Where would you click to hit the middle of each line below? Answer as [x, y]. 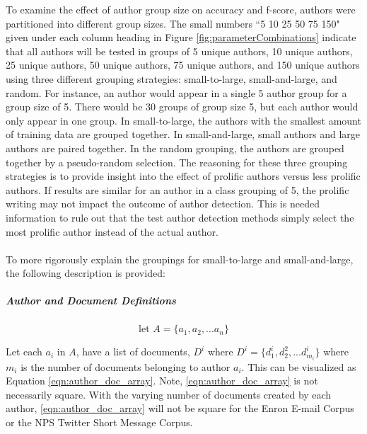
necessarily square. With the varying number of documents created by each [169, 394]
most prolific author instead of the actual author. [112, 231]
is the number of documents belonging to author [126, 366]
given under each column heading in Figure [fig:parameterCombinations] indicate [181, 37]
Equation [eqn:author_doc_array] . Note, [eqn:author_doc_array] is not [162, 381]
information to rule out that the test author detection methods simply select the [180, 217]
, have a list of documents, [133, 352]
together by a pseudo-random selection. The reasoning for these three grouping [177, 162]
